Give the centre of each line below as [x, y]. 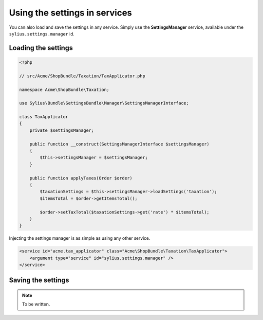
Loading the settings [41, 48]
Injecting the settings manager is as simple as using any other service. [80, 238]
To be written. [36, 304]
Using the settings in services [71, 13]
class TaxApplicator [44, 117]
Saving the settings [39, 280]
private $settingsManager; [62, 130]
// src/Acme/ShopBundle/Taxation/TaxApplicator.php [82, 76]
